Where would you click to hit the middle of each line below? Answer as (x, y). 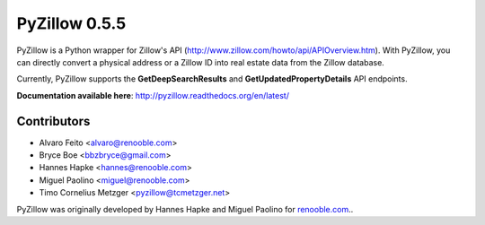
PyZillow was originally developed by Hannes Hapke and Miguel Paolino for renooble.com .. (185, 209)
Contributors (53, 121)
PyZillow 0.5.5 (71, 23)
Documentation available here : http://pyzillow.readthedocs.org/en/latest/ (153, 95)
